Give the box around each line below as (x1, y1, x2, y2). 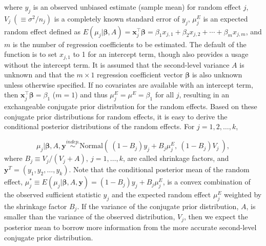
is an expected (203, 13, 248, 24)
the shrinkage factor (4, 201, 67, 212)
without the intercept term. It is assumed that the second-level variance (4, 59, 230, 70)
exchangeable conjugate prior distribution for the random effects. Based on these (4, 101, 257, 112)
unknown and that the (4, 69, 74, 80)
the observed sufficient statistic (4, 189, 101, 200)
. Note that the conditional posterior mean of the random (69, 164, 250, 175)
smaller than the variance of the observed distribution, (4, 211, 175, 222)
